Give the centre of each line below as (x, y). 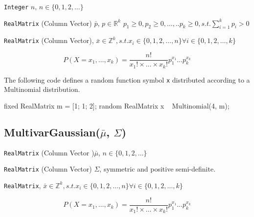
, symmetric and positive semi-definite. (158, 169)
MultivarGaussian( (52, 132)
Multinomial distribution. (42, 89)
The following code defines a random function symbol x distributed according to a (127, 79)
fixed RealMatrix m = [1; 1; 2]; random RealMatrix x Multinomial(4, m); (117, 105)
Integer (16, 7)
